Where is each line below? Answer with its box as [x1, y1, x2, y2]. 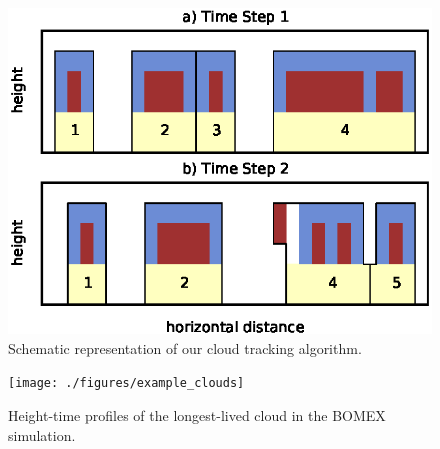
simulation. [8, 424, 76, 445]
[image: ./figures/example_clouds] [8, 376, 245, 391]
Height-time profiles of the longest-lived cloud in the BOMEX [8, 404, 386, 425]
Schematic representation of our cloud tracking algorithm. [8, 337, 362, 358]
